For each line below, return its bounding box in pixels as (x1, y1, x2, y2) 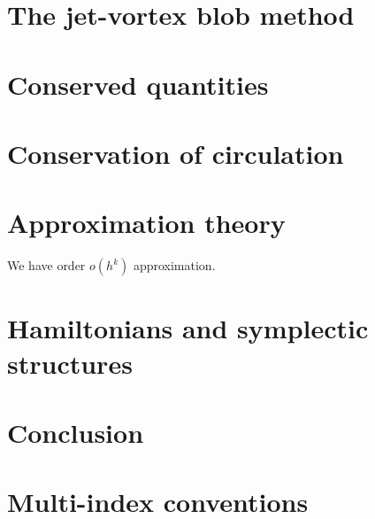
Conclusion (7, 414, 144, 450)
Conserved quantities (7, 66, 269, 102)
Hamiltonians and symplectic (7, 310, 369, 346)
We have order (7, 256, 86, 275)
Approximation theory (7, 205, 286, 241)
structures (7, 345, 133, 381)
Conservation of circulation (7, 135, 344, 171)
